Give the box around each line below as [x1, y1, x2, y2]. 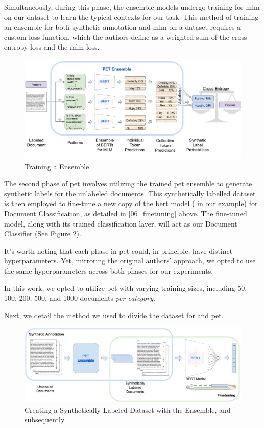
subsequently [25, 414, 65, 425]
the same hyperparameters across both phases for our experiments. [4, 265, 213, 276]
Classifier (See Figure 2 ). [4, 228, 81, 239]
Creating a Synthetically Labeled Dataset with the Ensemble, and [25, 404, 231, 415]
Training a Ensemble [25, 161, 89, 171]
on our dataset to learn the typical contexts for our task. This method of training [4, 11, 259, 22]
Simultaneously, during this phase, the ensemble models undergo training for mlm [4, 2, 260, 12]
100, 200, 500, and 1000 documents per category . [4, 292, 155, 303]
